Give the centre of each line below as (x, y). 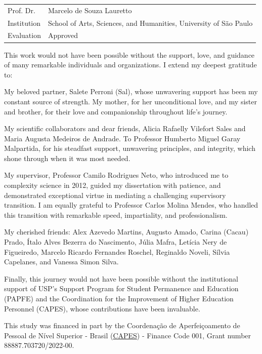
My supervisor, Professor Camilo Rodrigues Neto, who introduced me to (116, 175)
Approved (63, 35)
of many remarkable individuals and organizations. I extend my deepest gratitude (130, 65)
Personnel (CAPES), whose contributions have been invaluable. (102, 308)
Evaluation (24, 35)
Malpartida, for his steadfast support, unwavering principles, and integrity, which (130, 148)
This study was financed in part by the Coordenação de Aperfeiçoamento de (122, 325)
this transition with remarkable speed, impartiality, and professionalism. (116, 214)
